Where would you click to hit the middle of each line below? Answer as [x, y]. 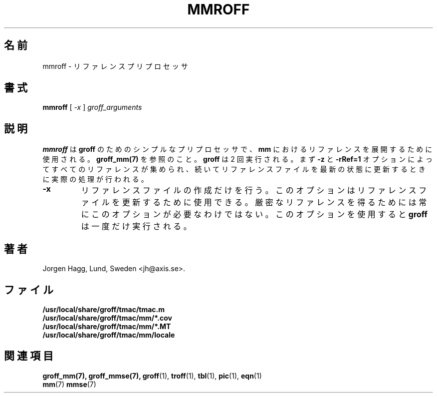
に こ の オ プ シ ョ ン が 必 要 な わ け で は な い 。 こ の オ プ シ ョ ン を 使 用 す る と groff [254, 214]
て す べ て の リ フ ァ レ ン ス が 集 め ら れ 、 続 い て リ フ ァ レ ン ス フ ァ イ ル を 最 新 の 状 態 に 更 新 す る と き [234, 169]
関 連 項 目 [29, 356]
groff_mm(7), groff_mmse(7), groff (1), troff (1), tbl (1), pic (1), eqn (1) [152, 376]
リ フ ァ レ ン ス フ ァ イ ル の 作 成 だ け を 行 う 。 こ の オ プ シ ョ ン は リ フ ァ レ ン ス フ [254, 191]
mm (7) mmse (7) [69, 384]
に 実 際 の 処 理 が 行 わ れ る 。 [95, 179]
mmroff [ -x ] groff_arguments [92, 107]
